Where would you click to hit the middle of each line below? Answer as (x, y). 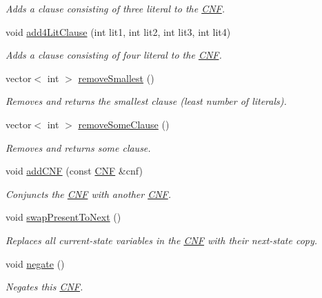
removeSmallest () (116, 78)
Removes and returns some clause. (78, 147)
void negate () (35, 263)
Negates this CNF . (44, 287)
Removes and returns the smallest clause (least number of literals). (146, 101)
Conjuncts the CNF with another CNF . (89, 193)
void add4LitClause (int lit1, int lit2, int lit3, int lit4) (118, 31)
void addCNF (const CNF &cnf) (74, 171)
